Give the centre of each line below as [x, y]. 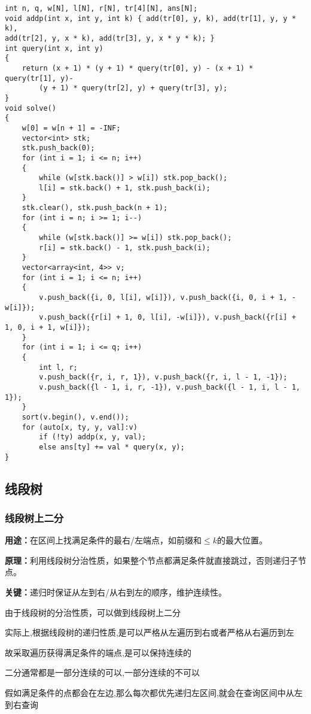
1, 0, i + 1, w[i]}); [48, 327]
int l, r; [58, 367]
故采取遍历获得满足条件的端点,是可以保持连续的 [98, 652]
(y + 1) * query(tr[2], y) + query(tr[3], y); [133, 88]
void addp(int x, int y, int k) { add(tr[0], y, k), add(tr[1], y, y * [150, 18]
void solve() [31, 108]
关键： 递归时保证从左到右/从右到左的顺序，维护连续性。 [116, 592]
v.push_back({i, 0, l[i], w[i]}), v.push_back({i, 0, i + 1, [163, 298]
